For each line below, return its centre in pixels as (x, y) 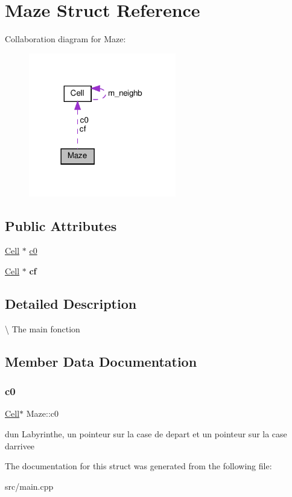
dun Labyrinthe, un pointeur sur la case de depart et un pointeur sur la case (146, 434)
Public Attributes (61, 225)
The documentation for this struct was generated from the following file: (138, 466)
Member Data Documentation (101, 361)
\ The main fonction (43, 328)
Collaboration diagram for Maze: (65, 39)
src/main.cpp (29, 486)
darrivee (20, 445)
